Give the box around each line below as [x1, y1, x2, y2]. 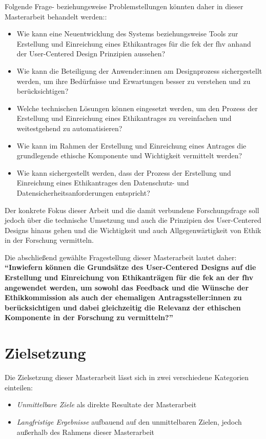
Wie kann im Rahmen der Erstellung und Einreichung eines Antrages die [16, 140, 247, 151]
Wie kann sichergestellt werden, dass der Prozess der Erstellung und [16, 167, 231, 178]
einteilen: [5, 382, 33, 392]
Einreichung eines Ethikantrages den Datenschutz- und [16, 177, 189, 188]
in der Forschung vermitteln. [5, 235, 94, 245]
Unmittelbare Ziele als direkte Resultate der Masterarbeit [16, 399, 197, 410]
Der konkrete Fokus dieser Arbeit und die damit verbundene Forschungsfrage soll [5, 204, 259, 215]
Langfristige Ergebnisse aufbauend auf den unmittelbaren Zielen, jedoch [16, 416, 242, 427]
